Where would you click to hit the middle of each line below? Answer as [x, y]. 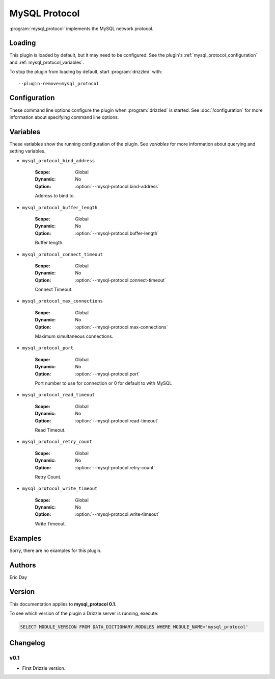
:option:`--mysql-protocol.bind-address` [117, 186]
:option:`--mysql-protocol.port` [107, 374]
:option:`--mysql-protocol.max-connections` [121, 327]
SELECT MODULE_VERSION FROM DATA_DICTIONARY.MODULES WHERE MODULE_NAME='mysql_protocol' [134, 627]
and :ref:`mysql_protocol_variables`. [47, 62]
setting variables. [28, 151]
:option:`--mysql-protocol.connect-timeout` [121, 280]
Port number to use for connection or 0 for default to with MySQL [103, 383]
